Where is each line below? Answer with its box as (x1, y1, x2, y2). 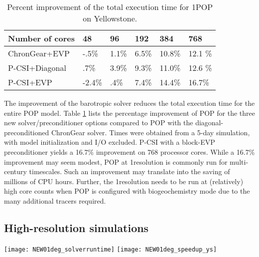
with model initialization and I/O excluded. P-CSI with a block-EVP (4, 137, 215, 147)
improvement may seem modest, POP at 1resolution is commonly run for (4, 156, 228, 167)
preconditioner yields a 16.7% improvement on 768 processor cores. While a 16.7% (4, 146, 255, 157)
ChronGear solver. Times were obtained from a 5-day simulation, (51, 127, 250, 137)
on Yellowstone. (83, 12, 137, 24)
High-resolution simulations (4, 220, 149, 235)
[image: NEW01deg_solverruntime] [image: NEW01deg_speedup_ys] (4, 246, 217, 253)
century (4, 166, 27, 177)
